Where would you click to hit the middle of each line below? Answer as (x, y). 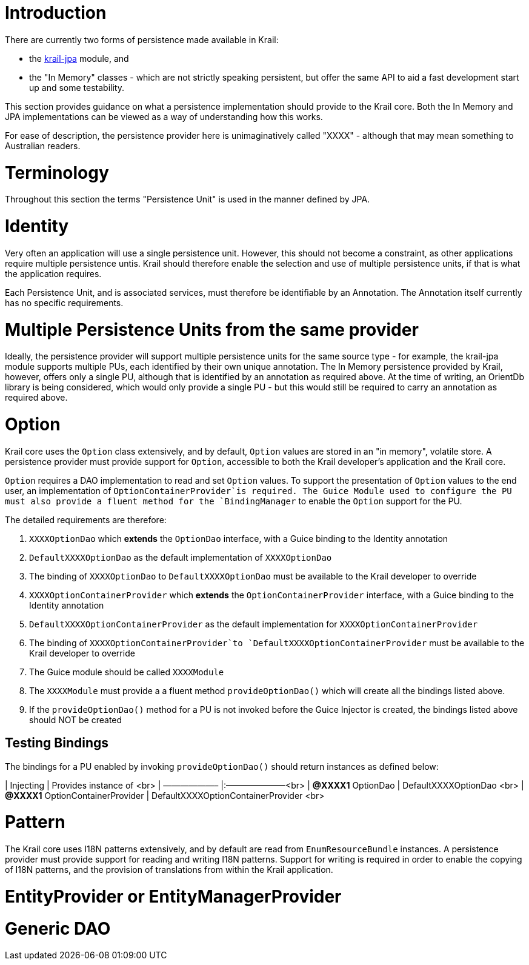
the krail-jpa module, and (79, 58)
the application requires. (53, 273)
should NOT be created (76, 720)
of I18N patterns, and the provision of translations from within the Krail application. (169, 870)
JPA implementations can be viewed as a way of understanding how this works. (164, 116)
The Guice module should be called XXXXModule (127, 672)
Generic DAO (58, 928)
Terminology (57, 172)
